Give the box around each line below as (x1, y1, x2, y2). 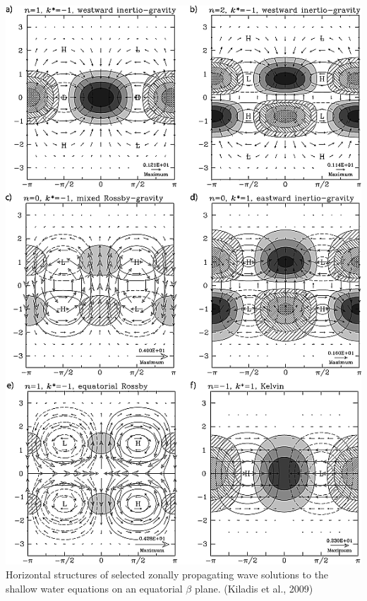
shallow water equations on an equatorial (6, 581, 183, 595)
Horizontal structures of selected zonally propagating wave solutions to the (6, 566, 329, 581)
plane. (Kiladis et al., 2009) (194, 581, 313, 595)
